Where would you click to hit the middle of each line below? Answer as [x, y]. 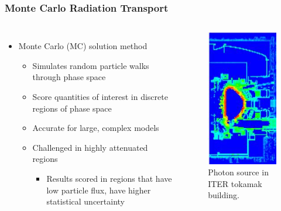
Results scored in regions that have [109, 178]
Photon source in [238, 172]
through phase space [69, 77]
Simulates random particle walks [91, 65]
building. [224, 195]
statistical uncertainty [85, 201]
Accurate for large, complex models [96, 128]
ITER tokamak [235, 183]
